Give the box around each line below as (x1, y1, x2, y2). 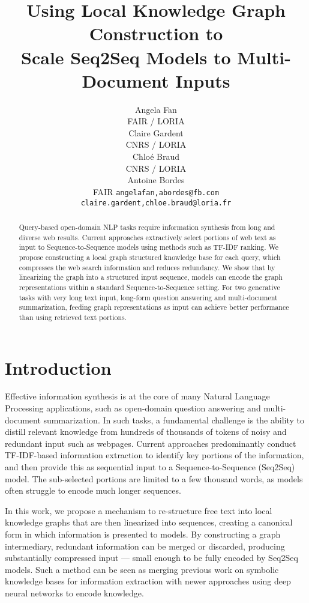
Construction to (89, 21, 223, 46)
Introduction (5, 355, 112, 380)
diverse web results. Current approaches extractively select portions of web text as (19, 232, 276, 242)
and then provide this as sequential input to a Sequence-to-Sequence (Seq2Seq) (5, 461, 295, 473)
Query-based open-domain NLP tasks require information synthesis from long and (19, 222, 275, 232)
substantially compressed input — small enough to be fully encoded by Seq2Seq (5, 551, 298, 564)
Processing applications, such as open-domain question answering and (5, 402, 261, 414)
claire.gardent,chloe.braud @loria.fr (80, 198, 232, 207)
